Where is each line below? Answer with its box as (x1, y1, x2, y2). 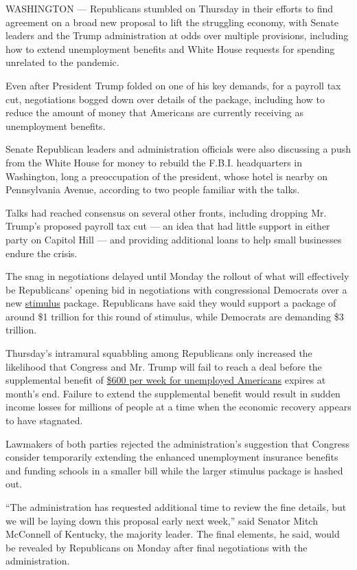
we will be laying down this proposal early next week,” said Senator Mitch (5, 513, 318, 527)
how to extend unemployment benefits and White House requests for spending (5, 41, 335, 56)
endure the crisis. (5, 245, 78, 260)
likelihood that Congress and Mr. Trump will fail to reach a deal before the (5, 359, 322, 373)
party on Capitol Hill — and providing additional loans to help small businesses (5, 232, 342, 246)
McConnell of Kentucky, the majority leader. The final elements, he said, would (5, 527, 340, 541)
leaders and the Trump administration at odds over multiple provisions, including (5, 28, 349, 43)
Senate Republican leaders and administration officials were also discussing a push (5, 142, 351, 156)
